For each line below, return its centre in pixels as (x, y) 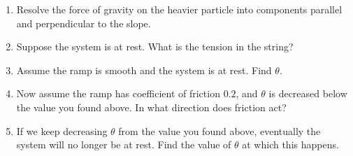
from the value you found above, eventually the (219, 130)
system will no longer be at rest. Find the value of (124, 144)
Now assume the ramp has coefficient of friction (118, 93)
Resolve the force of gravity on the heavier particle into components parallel (179, 9)
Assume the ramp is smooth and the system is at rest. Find (144, 70)
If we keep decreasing (62, 130)
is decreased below (308, 93)
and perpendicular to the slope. (84, 23)
